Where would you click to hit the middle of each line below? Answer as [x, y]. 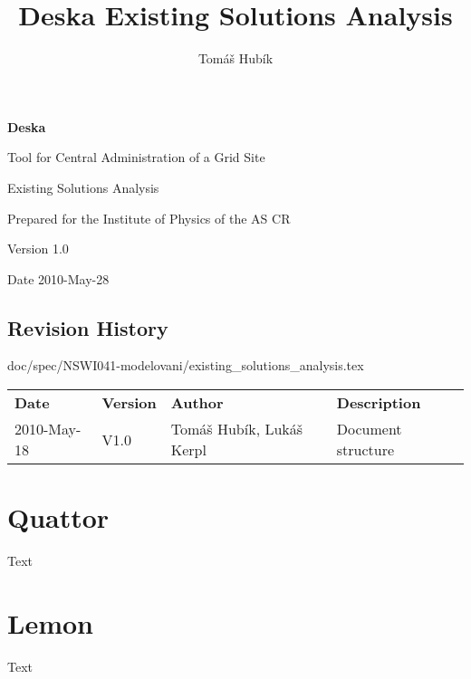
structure [365, 450]
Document [369, 429]
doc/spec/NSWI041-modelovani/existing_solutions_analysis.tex [186, 365]
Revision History [88, 327]
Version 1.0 [38, 249]
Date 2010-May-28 [58, 278]
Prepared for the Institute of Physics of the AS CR [149, 218]
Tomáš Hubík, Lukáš [237, 429]
